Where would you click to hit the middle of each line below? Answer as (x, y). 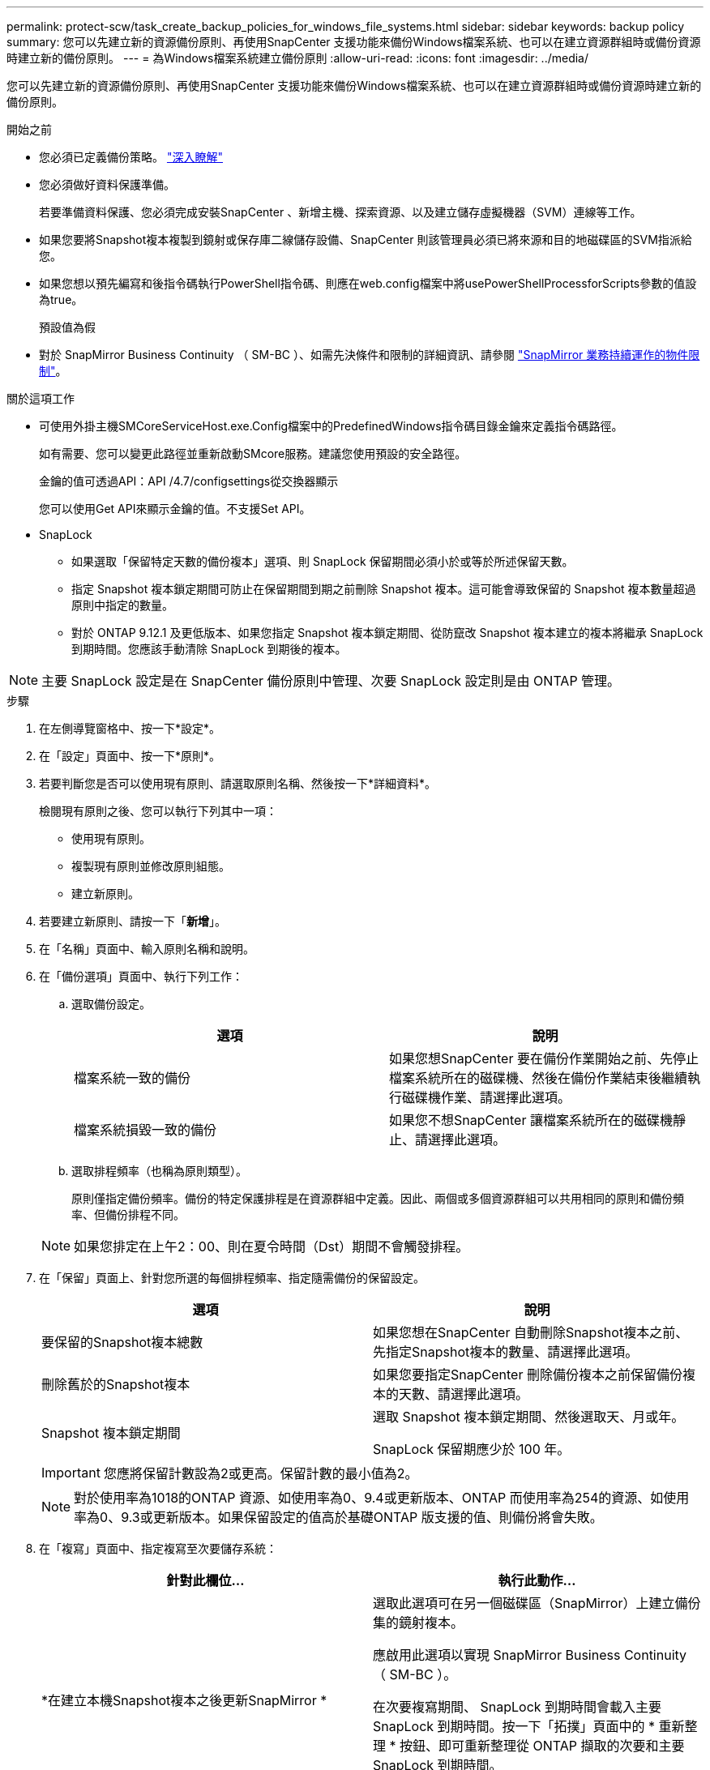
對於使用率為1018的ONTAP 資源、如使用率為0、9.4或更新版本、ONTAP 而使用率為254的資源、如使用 (382, 1498)
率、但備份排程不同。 (128, 1214)
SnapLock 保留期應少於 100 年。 (472, 1449)
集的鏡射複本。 (419, 1622)
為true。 (61, 299)
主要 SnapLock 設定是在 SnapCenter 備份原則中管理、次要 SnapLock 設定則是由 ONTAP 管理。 (331, 681)
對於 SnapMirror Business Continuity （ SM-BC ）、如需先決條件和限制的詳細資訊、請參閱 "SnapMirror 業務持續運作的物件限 (370, 355)
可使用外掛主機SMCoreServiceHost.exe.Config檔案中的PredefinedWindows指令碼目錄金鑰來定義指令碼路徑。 (331, 426)
